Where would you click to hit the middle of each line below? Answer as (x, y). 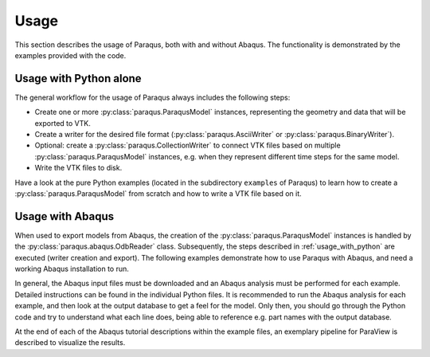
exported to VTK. (63, 123)
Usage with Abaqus (64, 216)
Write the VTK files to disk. (78, 168)
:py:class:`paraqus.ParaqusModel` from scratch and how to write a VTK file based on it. (158, 193)
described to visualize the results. (70, 343)
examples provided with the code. (70, 55)
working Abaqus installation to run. (72, 269)
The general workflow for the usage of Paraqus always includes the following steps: (152, 97)
